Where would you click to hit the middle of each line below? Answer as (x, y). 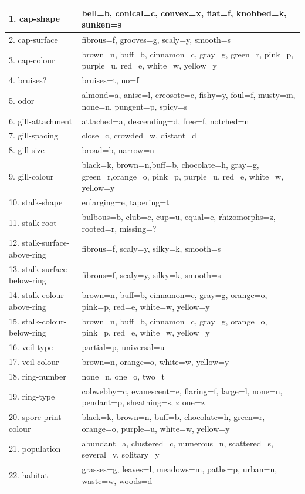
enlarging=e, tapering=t (126, 202)
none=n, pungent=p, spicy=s (135, 106)
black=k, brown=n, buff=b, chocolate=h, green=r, (173, 417)
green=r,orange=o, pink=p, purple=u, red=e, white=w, (183, 176)
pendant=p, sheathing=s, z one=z (143, 402)
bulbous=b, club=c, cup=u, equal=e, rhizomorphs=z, (179, 216)
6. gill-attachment (41, 121)
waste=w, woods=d (117, 480)
